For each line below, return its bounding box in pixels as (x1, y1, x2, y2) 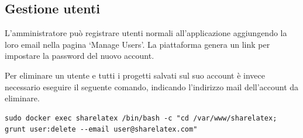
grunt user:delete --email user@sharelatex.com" (5, 125, 198, 134)
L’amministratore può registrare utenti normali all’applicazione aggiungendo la (5, 27, 287, 39)
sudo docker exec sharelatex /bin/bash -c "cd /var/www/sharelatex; (5, 114, 277, 122)
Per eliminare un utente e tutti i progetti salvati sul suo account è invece (5, 69, 266, 81)
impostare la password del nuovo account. (5, 49, 154, 62)
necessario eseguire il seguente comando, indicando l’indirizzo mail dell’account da (5, 80, 299, 93)
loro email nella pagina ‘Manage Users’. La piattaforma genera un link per (5, 38, 270, 50)
